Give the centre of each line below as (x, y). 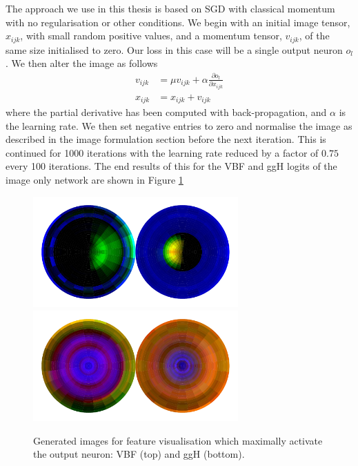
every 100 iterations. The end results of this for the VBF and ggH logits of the (171, 166)
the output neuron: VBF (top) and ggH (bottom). (139, 454)
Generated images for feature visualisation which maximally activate (178, 440)
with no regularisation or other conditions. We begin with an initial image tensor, (178, 22)
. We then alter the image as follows (82, 63)
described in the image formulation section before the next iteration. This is (166, 139)
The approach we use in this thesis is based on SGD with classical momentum (170, 8)
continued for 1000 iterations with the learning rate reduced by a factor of (162, 152)
